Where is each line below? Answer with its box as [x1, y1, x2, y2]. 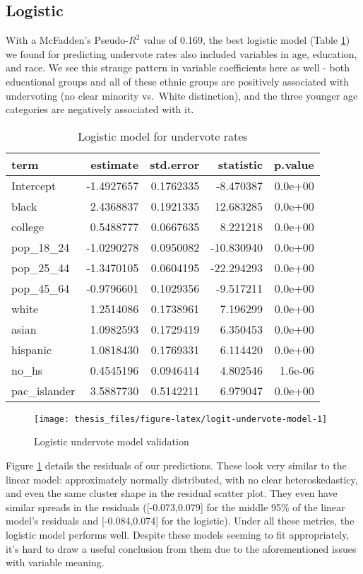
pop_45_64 [11, 279, 70, 296]
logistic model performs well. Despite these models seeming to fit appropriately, [6, 527, 350, 541]
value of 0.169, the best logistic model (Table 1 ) [143, 33, 350, 47]
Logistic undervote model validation [34, 434, 189, 449]
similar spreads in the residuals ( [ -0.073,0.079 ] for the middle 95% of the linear [6, 499, 345, 514]
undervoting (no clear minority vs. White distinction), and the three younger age [6, 88, 358, 102]
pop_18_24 [11, 238, 70, 255]
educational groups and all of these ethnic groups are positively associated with [6, 74, 349, 88]
